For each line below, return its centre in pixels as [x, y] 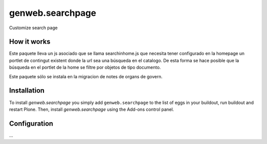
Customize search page [33, 28]
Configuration [31, 123]
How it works [30, 42]
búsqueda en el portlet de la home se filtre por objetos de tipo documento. [85, 67]
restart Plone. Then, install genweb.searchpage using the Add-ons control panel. [91, 109]
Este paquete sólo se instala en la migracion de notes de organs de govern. [86, 76]
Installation [27, 91]
